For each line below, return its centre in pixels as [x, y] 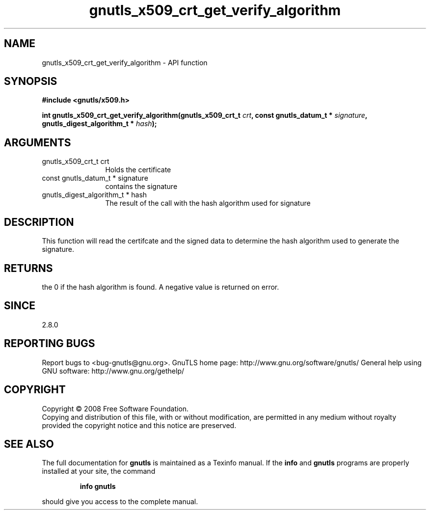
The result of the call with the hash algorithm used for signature [208, 203]
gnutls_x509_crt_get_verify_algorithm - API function [125, 62]
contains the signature [141, 187]
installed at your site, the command [99, 471]
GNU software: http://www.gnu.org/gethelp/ [113, 371]
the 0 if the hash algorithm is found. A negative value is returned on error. [161, 287]
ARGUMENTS [38, 142]
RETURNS [28, 268]
